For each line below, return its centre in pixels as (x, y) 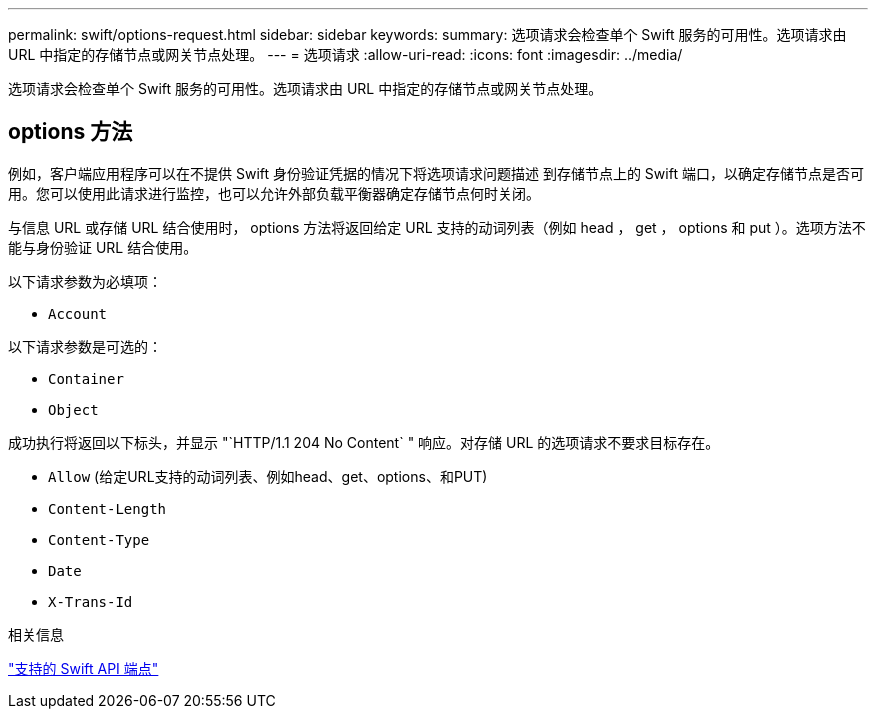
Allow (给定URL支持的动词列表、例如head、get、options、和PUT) (268, 476)
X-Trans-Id (90, 601)
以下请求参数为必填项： (85, 281)
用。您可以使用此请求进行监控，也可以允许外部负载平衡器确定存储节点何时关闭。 (274, 193)
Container (86, 378)
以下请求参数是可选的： (85, 346)
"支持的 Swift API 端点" (83, 668)
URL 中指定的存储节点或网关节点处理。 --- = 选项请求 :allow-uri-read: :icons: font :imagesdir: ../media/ (345, 54)
